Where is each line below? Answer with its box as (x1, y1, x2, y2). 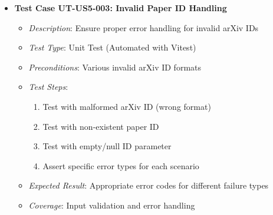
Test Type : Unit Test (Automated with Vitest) (28, 41, 196, 53)
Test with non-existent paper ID (42, 120, 159, 132)
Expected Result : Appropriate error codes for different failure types (28, 179, 269, 192)
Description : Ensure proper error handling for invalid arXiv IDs (28, 21, 259, 33)
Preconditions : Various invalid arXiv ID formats (28, 61, 202, 73)
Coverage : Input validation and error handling (28, 199, 195, 211)
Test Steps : (28, 80, 68, 93)
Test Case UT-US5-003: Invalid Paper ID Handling (14, 2, 227, 14)
